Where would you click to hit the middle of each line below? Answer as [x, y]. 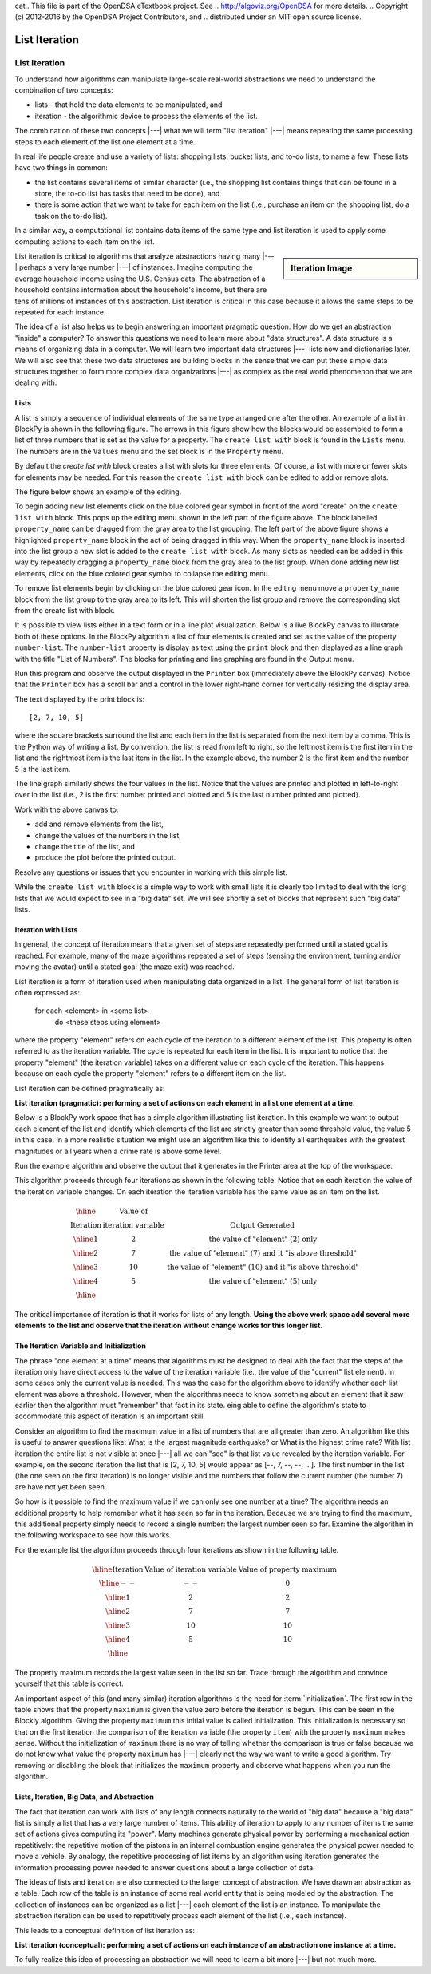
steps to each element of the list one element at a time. [105, 142]
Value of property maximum [287, 1569]
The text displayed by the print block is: [80, 699]
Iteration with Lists [46, 929]
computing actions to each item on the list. [85, 241]
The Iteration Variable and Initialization [81, 1346]
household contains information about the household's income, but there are [141, 290]
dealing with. [36, 382]
